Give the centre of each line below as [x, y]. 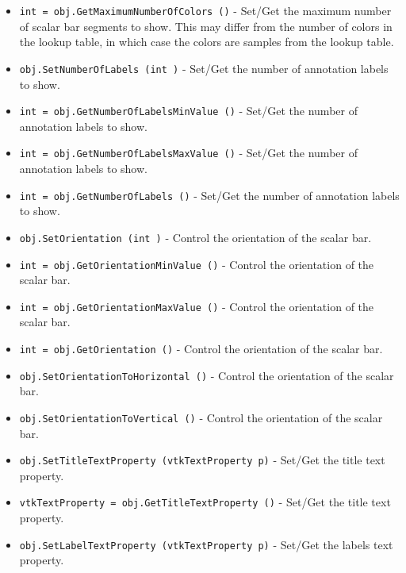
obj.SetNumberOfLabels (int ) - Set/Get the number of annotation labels [204, 68]
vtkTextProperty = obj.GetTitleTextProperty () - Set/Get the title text [205, 502]
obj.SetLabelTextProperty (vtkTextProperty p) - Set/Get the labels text [206, 544]
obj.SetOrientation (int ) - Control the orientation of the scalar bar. [195, 237]
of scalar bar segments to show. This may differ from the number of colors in [206, 26]
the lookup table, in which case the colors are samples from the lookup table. [207, 42]
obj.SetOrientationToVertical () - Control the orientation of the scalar [201, 417]
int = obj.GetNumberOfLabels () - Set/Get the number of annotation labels [209, 195]
